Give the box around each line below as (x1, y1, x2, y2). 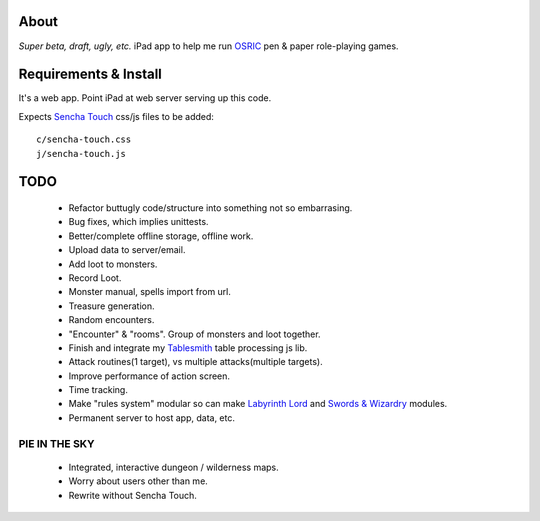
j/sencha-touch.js (36, 148, 127, 159)
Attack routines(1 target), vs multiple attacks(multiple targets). (68, 356, 324, 368)
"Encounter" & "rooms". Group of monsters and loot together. (68, 328, 321, 340)
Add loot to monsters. (68, 258, 158, 270)
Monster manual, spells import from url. (68, 286, 232, 298)
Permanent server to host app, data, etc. (68, 411, 235, 424)
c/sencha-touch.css (36, 134, 132, 145)
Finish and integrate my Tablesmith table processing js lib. (68, 341, 308, 354)
